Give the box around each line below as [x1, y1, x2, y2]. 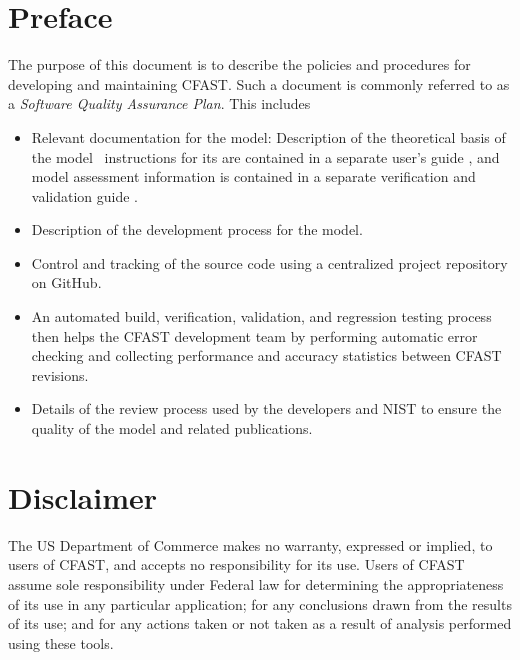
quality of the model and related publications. [31, 418, 313, 439]
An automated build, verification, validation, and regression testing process [31, 306, 492, 327]
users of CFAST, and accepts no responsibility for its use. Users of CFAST [8, 554, 465, 575]
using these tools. [8, 632, 114, 653]
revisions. [31, 364, 89, 385]
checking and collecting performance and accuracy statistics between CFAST [31, 345, 502, 366]
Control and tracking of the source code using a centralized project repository [31, 252, 508, 273]
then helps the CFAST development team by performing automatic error [31, 325, 478, 346]
